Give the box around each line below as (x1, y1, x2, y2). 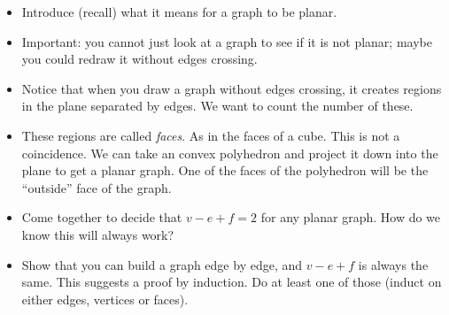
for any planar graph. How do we (260, 208, 441, 227)
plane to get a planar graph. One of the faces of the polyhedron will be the (21, 161, 429, 180)
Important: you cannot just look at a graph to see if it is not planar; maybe (21, 32, 432, 50)
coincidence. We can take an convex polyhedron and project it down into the (21, 143, 438, 162)
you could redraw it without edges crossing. (21, 50, 258, 68)
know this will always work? (21, 225, 174, 243)
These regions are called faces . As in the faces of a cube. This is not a (21, 126, 400, 144)
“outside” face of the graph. (21, 178, 172, 196)
